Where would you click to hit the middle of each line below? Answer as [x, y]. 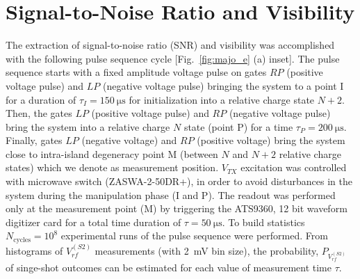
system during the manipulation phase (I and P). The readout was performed [171, 194]
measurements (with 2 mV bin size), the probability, [207, 250]
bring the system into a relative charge [88, 126]
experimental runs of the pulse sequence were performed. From [194, 236]
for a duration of [41, 99]
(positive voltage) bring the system [271, 140]
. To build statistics [263, 222]
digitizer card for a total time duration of [93, 222]
